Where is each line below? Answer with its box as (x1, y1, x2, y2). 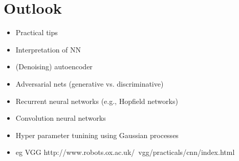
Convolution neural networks (15, 113, 106, 123)
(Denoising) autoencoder (15, 61, 93, 72)
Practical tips (15, 27, 58, 38)
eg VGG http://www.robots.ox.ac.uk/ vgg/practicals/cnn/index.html (15, 147, 235, 157)
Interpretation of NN (15, 44, 81, 55)
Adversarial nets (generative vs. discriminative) (15, 78, 164, 89)
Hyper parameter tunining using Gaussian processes (15, 129, 179, 140)
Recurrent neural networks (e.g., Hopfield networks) (15, 95, 178, 106)
